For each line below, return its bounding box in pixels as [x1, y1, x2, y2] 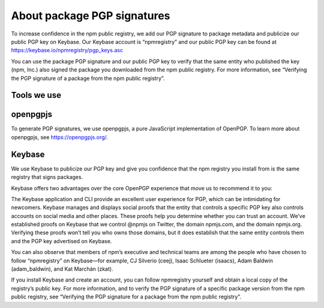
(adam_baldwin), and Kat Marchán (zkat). [11, 265, 113, 273]
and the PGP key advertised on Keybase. [11, 237, 112, 244]
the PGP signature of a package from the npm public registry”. [11, 74, 165, 82]
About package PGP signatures [11, 9, 170, 22]
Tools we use [11, 90, 61, 100]
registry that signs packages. [11, 174, 83, 181]
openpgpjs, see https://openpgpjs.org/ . [11, 133, 108, 140]
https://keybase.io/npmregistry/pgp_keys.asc [11, 47, 123, 54]
